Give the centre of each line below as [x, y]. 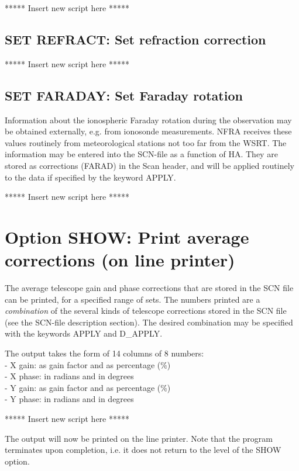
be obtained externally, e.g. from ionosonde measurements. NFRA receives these [148, 131]
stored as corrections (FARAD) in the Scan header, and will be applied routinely [149, 165]
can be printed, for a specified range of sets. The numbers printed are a [133, 299]
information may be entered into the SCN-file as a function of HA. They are [141, 154]
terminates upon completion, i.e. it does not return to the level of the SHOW [143, 450]
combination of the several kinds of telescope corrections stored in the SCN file [146, 311]
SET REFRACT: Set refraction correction [135, 39]
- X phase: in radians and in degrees [69, 376]
